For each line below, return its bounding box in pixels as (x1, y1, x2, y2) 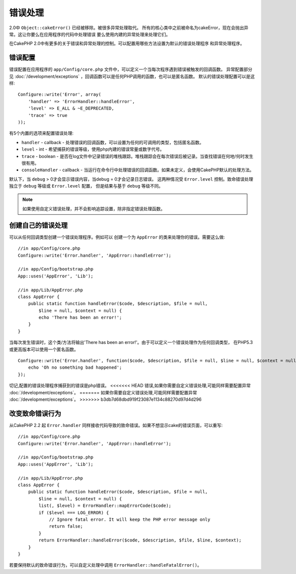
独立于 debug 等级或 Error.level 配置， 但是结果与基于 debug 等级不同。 (9, 183, 163, 189)
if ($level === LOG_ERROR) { (38, 510, 110, 515)
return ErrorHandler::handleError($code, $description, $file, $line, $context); (38, 537, 242, 543)
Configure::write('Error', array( (18, 92, 101, 97)
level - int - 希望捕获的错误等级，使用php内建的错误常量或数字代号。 (21, 146, 165, 153)
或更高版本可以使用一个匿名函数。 (9, 346, 78, 352)
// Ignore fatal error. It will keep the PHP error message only (49, 516, 211, 522)
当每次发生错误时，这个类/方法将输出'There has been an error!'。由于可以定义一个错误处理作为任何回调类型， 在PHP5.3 (9, 340, 253, 345)
